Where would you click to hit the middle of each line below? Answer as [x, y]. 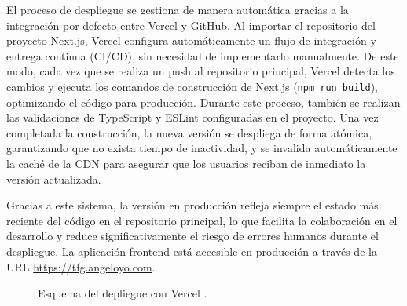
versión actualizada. [54, 178]
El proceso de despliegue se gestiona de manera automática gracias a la [178, 9]
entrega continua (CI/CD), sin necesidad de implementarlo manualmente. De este [203, 55]
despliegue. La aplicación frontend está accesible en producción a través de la [192, 251]
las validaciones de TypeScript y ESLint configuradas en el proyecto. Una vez [192, 117]
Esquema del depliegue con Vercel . [123, 293]
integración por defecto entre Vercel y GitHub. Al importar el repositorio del [191, 25]
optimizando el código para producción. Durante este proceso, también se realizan [203, 102]
